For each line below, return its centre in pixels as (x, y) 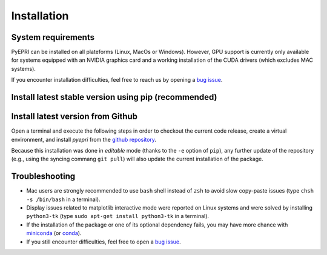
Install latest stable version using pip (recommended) (114, 97)
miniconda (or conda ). (54, 233)
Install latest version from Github (74, 117)
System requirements (53, 37)
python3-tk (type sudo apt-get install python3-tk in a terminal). (117, 216)
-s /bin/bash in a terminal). (63, 199)
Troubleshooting (43, 177)
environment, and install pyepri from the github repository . (84, 139)
